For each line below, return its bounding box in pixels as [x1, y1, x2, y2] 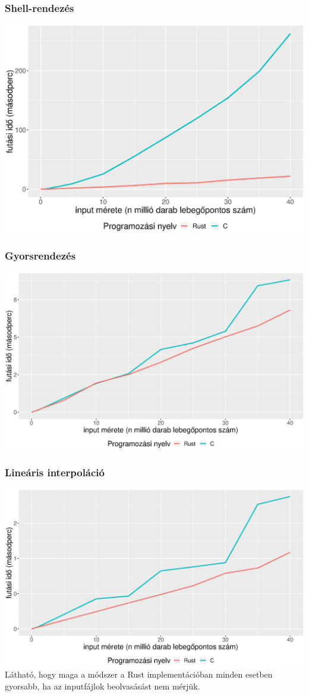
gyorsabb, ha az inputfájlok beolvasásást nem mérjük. [5, 679, 200, 692]
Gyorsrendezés [5, 248, 76, 262]
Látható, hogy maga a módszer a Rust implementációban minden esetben [5, 667, 273, 680]
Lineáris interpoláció [5, 464, 105, 479]
